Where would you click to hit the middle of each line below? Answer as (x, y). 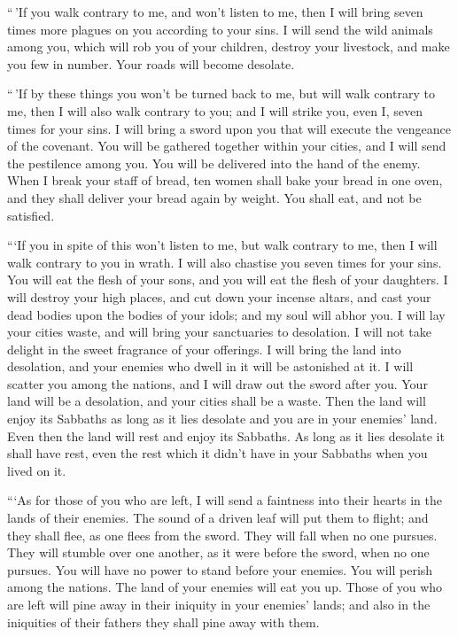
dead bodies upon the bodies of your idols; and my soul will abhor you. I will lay (226, 314)
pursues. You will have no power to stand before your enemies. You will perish (220, 569)
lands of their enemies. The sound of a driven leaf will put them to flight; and (218, 518)
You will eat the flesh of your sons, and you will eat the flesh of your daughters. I (228, 280)
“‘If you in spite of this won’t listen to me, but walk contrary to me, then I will (222, 245)
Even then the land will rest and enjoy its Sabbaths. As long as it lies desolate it (226, 435)
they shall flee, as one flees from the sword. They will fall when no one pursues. (222, 535)
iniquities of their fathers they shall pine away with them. (163, 621)
